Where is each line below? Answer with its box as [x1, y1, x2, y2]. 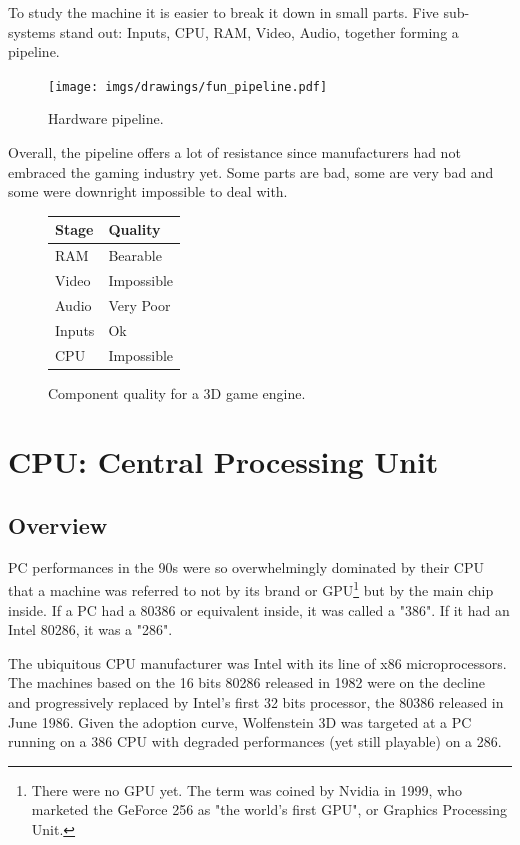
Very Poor [108, 294, 171, 315]
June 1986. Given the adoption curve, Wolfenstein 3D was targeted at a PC [8, 711, 472, 732]
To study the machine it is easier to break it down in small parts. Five [8, 2, 439, 22]
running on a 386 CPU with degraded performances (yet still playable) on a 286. [8, 731, 502, 752]
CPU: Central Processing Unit [8, 441, 439, 482]
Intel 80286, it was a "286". [8, 619, 173, 640]
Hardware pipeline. [48, 108, 164, 129]
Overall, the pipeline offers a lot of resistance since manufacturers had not [8, 142, 461, 163]
